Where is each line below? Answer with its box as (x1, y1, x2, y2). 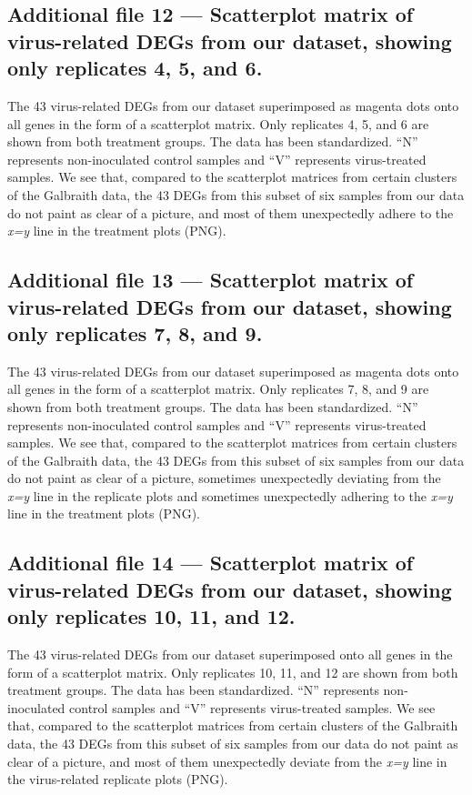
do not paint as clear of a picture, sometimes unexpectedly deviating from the (7, 468, 441, 488)
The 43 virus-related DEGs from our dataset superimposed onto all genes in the (7, 645, 453, 664)
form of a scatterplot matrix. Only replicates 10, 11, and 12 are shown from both (7, 662, 458, 681)
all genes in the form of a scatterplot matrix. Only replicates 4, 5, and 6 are (7, 114, 429, 133)
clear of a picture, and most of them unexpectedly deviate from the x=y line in (7, 751, 447, 770)
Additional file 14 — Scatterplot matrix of (7, 548, 414, 577)
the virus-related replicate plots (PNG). (7, 770, 228, 789)
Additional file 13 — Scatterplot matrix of (7, 266, 414, 294)
